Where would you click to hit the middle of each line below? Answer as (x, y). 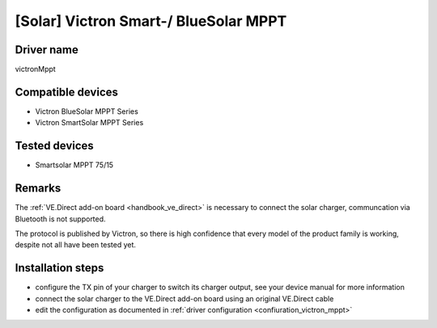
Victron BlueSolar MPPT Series (87, 111)
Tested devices (55, 146)
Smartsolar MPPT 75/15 (74, 165)
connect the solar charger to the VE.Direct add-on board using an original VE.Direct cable (185, 298)
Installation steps (59, 268)
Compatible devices (67, 92)
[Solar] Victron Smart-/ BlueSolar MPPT (151, 21)
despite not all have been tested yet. (76, 245)
